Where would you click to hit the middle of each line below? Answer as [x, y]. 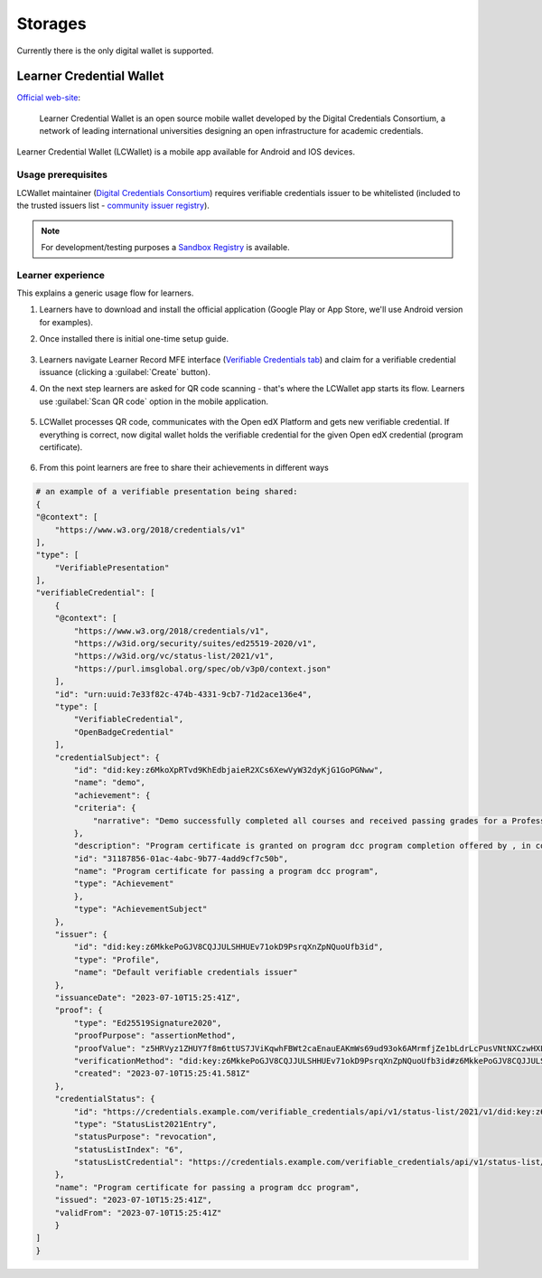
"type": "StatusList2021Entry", [145, 1124]
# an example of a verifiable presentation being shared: [167, 492]
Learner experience [61, 275]
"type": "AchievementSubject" [140, 909]
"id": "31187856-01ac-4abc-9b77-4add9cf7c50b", [181, 858]
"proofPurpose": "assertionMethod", [155, 1036]
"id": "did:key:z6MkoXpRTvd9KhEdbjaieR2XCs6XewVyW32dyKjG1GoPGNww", [229, 770]
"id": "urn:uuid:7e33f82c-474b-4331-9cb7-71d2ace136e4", [183, 694]
